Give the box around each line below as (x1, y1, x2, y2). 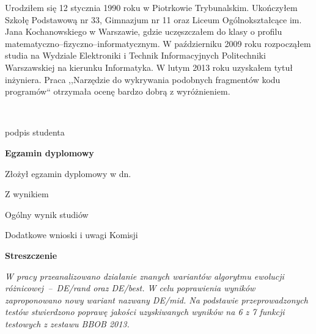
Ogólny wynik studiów (5, 208, 89, 220)
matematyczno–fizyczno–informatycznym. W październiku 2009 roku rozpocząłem (5, 37, 311, 49)
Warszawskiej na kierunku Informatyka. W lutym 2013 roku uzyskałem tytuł (5, 60, 293, 73)
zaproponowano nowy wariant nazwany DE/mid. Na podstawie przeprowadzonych (5, 293, 308, 306)
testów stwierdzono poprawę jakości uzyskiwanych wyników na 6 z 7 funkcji (5, 305, 285, 318)
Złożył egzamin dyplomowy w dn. (5, 167, 131, 180)
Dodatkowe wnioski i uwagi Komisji (5, 228, 138, 241)
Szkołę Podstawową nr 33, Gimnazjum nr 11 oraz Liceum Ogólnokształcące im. (5, 13, 302, 26)
